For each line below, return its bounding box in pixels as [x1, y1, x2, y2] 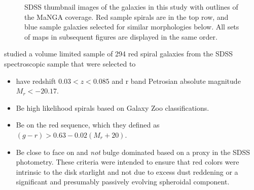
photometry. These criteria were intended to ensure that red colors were [16, 156, 239, 167]
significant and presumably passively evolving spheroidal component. [16, 176, 230, 187]
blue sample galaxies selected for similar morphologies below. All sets [24, 21, 239, 32]
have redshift [16, 75, 56, 86]
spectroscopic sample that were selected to [4, 58, 136, 69]
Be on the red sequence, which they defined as [16, 119, 160, 130]
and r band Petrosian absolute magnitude [112, 75, 241, 86]
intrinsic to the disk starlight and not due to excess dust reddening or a [16, 166, 238, 177]
